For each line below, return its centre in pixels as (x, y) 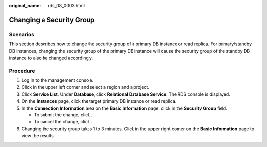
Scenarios (22, 34)
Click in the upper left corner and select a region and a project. (85, 87)
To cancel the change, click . (63, 122)
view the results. (38, 136)
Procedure (22, 71)
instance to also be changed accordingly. (51, 58)
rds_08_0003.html (67, 6)
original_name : (25, 6)
